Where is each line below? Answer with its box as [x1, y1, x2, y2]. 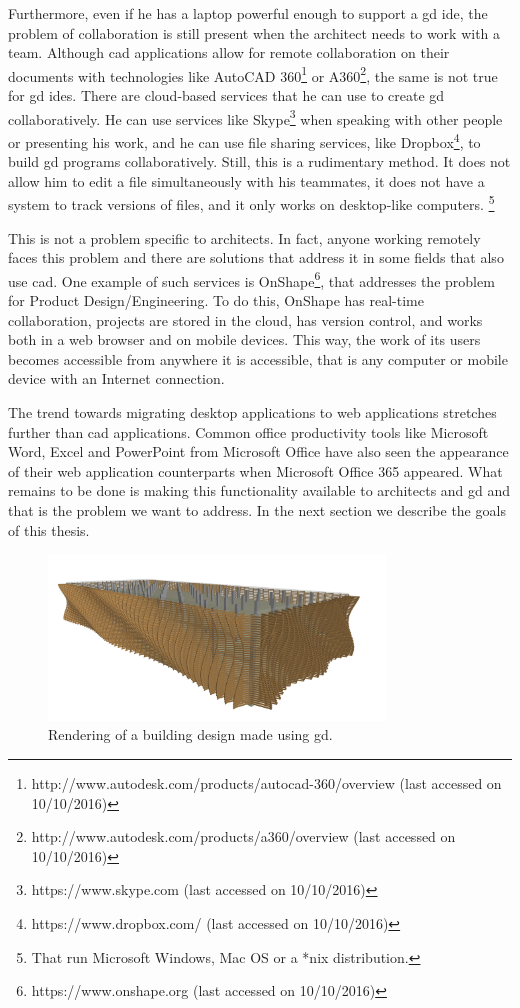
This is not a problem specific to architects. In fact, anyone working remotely [8, 227, 481, 248]
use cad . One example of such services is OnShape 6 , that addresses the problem [8, 267, 495, 291]
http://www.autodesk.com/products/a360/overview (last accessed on [31, 826, 456, 847]
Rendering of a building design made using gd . [48, 724, 333, 745]
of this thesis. [8, 519, 90, 540]
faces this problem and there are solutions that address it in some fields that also [8, 247, 504, 268]
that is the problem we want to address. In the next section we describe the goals [8, 499, 506, 520]
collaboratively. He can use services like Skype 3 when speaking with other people [8, 105, 503, 129]
